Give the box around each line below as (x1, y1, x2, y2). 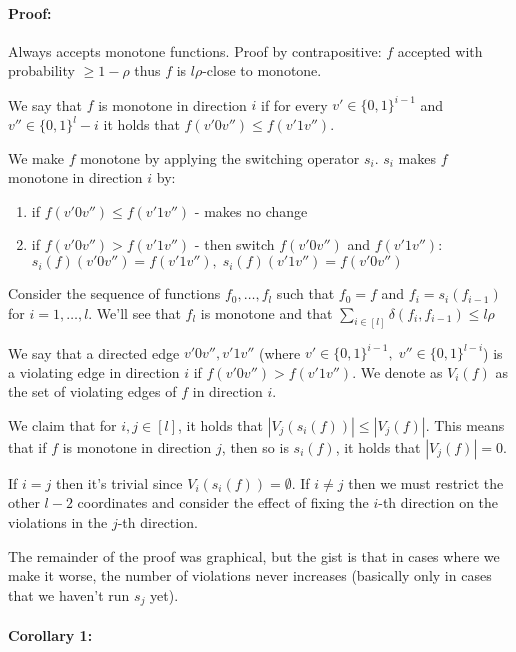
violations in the (8, 511, 108, 532)
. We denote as (352, 361, 443, 382)
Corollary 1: (8, 624, 93, 645)
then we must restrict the (348, 472, 504, 493)
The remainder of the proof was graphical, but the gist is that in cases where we (8, 545, 500, 566)
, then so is (221, 436, 289, 457)
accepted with (397, 40, 483, 61)
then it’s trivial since (55, 472, 183, 493)
